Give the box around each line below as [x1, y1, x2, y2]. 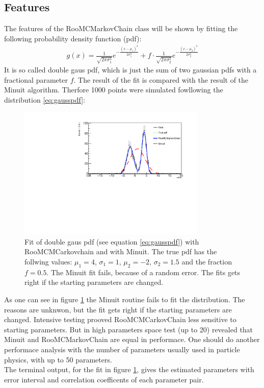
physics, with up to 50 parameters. [4, 354, 112, 365]
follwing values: [24, 256, 72, 267]
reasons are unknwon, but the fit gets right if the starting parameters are [4, 304, 232, 314]
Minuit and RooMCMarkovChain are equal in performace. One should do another [4, 334, 260, 345]
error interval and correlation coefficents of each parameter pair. [4, 374, 204, 384]
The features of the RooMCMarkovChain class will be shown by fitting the [4, 23, 238, 34]
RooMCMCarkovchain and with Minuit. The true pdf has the [24, 246, 217, 257]
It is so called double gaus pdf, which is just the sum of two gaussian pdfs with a [4, 64, 257, 75]
